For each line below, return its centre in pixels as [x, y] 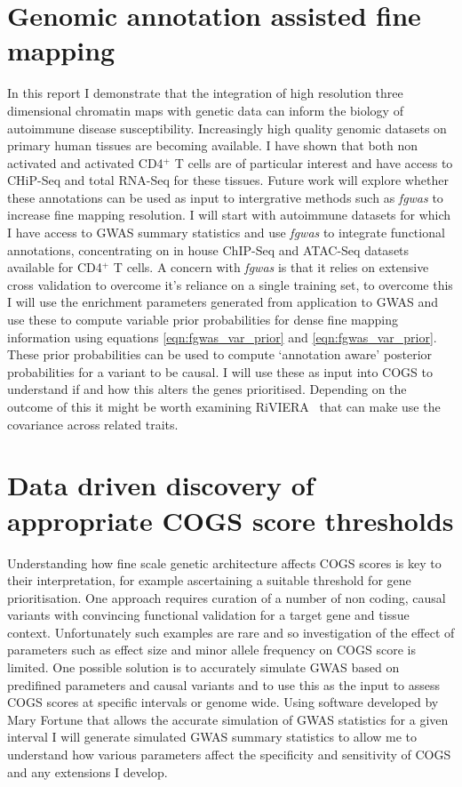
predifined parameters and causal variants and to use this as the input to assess [224, 684]
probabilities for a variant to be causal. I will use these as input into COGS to [220, 371]
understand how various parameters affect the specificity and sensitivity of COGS [229, 755]
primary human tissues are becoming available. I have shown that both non [213, 145]
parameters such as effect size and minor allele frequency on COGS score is [211, 650]
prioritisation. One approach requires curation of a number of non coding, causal [227, 597]
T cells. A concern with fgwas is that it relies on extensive [271, 267]
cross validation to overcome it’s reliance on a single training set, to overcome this [230, 284]
